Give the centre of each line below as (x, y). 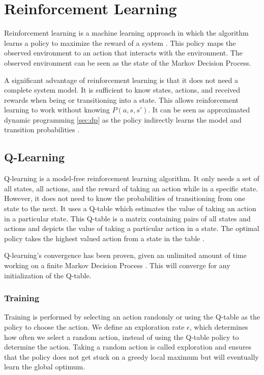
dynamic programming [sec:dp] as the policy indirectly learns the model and (123, 119)
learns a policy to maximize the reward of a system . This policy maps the (120, 42)
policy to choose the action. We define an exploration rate (94, 327)
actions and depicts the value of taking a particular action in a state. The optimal (132, 228)
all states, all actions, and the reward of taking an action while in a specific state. (131, 188)
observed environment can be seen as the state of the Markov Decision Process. (128, 62)
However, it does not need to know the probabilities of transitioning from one (125, 198)
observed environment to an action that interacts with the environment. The (123, 53)
